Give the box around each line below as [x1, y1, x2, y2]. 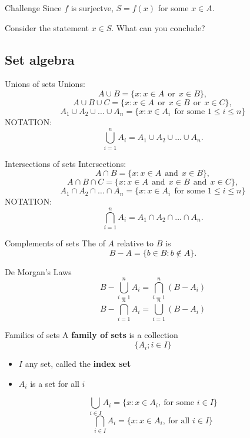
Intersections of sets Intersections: [5, 157, 126, 169]
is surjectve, [71, 2, 114, 14]
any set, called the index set [25, 357, 131, 370]
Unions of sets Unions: [5, 78, 85, 90]
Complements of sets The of [5, 237, 105, 249]
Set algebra [5, 50, 75, 68]
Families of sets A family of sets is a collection [5, 329, 178, 341]
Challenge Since [5, 2, 62, 14]
